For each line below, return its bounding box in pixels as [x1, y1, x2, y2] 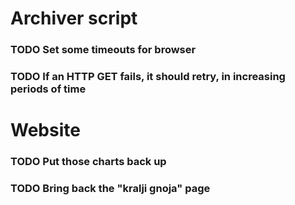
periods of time [10, 82, 87, 96]
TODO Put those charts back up [10, 155, 167, 169]
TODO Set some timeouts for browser [10, 43, 197, 57]
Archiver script [10, 7, 138, 30]
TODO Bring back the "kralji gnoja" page [10, 182, 211, 196]
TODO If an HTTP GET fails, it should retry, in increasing [10, 70, 286, 84]
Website [10, 119, 81, 142]
